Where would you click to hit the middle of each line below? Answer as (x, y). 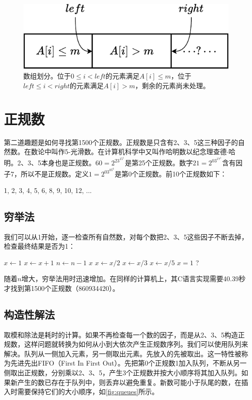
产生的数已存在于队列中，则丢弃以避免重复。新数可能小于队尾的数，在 (129, 382)
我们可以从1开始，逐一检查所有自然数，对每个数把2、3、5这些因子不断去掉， (126, 236)
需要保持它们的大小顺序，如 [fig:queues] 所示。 (88, 392)
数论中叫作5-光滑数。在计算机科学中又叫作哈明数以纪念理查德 (129, 152)
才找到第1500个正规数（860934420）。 (62, 288)
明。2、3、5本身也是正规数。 (50, 163)
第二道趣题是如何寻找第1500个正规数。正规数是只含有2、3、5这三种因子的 (121, 142)
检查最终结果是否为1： (39, 246)
